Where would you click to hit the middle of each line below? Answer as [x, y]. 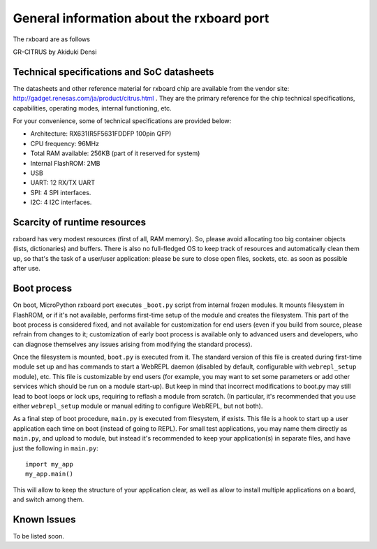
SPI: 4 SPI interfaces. [61, 192]
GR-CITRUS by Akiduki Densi [55, 52]
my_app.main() [49, 474]
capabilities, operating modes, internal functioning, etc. [93, 108]
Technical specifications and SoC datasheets [113, 72]
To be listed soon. [38, 536]
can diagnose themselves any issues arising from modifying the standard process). [133, 344]
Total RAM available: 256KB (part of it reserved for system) [115, 153]
